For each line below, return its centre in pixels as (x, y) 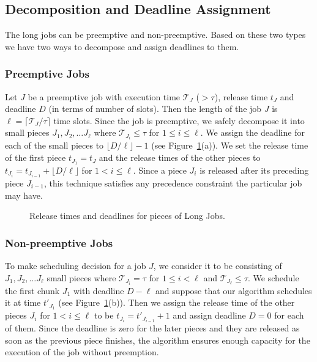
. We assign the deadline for (252, 132)
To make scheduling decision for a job (76, 266)
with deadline (99, 290)
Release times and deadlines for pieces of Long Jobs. (127, 216)
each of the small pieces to (54, 145)
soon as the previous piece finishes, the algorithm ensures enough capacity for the (158, 340)
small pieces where (81, 277)
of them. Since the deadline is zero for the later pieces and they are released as (152, 328)
